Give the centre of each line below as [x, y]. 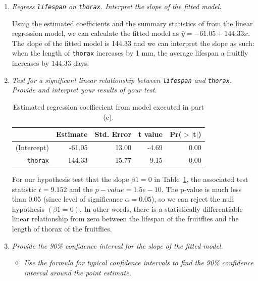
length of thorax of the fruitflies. [62, 228]
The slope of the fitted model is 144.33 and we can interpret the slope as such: [133, 43]
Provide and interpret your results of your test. [84, 90]
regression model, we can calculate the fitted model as [95, 33]
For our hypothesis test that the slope [70, 179]
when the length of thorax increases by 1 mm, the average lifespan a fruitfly [130, 53]
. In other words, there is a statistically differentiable [161, 208]
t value [150, 134]
